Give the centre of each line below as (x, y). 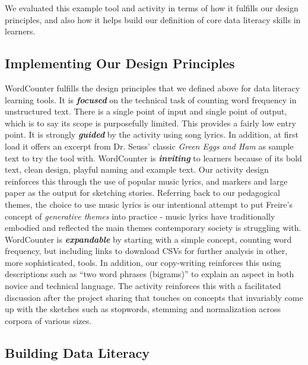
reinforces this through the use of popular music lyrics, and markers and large (146, 181)
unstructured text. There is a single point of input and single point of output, (146, 111)
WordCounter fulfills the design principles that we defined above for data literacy (153, 88)
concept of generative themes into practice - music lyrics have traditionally (140, 216)
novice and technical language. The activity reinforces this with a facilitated (143, 286)
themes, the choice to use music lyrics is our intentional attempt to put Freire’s (149, 204)
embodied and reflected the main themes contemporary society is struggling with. (153, 228)
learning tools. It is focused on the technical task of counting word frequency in (151, 99)
